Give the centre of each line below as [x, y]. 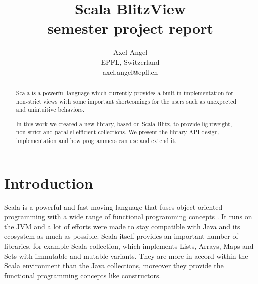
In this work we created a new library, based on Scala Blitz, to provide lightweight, [124, 124]
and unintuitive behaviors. [50, 110]
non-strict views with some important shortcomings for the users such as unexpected [126, 101]
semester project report [130, 28]
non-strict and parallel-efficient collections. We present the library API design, [118, 132]
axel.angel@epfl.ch [130, 72]
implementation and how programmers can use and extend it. [96, 141]
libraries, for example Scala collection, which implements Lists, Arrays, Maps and [129, 246]
